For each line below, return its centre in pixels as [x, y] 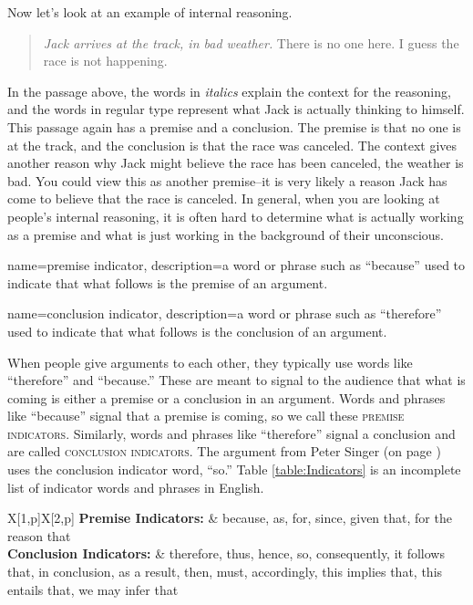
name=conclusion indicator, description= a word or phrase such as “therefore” [225, 313]
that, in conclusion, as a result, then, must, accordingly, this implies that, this [225, 572]
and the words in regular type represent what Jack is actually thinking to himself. [236, 109]
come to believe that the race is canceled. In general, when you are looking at [224, 198]
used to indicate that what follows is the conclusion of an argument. [197, 331]
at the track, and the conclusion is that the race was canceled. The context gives [232, 145]
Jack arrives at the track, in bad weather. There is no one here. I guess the [251, 42]
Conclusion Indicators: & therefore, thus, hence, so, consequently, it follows [226, 553]
